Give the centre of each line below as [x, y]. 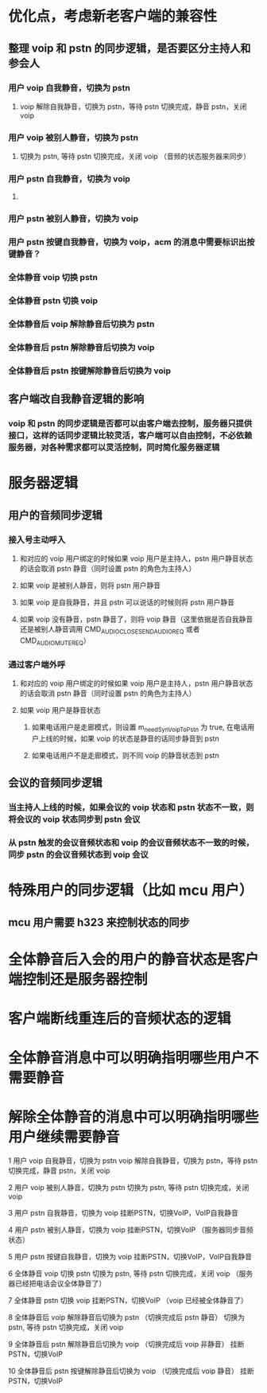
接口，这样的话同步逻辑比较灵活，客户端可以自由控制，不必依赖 [130, 436]
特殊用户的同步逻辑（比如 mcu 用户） [131, 891]
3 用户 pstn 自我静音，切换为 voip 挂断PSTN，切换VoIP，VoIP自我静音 [123, 1213]
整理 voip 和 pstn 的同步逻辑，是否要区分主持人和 [130, 48]
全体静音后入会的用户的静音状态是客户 [134, 959]
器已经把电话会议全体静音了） [57, 1284]
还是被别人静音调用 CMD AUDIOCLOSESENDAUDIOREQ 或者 [110, 630]
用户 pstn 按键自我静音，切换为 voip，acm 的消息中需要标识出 [128, 242]
